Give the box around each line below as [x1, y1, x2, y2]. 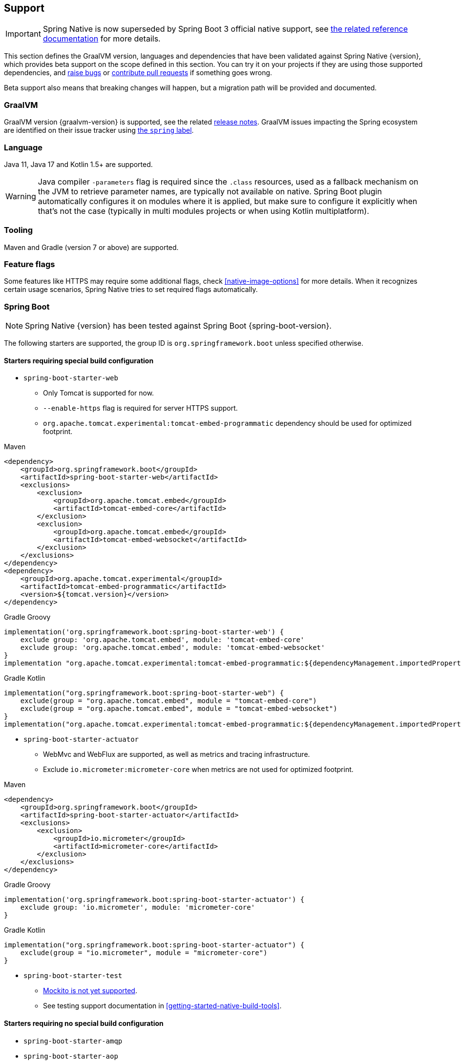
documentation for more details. [42, 34, 161, 44]
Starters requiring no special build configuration [4, 1019, 164, 1027]
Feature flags [4, 259, 55, 270]
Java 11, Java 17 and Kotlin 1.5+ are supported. [4, 160, 153, 168]
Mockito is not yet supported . [43, 986, 137, 995]
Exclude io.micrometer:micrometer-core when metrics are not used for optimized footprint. [43, 765, 354, 774]
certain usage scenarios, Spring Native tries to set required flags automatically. [4, 285, 258, 294]
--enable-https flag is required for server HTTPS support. [43, 404, 238, 413]
